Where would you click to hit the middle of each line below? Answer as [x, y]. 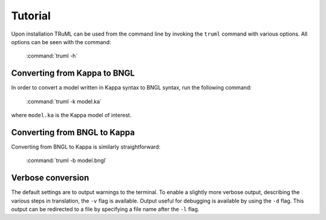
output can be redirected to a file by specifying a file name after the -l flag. [105, 209]
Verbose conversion [50, 178]
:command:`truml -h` [52, 56]
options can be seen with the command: [61, 42]
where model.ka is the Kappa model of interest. [72, 115]
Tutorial [31, 16]
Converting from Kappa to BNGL [73, 73]
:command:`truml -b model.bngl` [67, 161]
